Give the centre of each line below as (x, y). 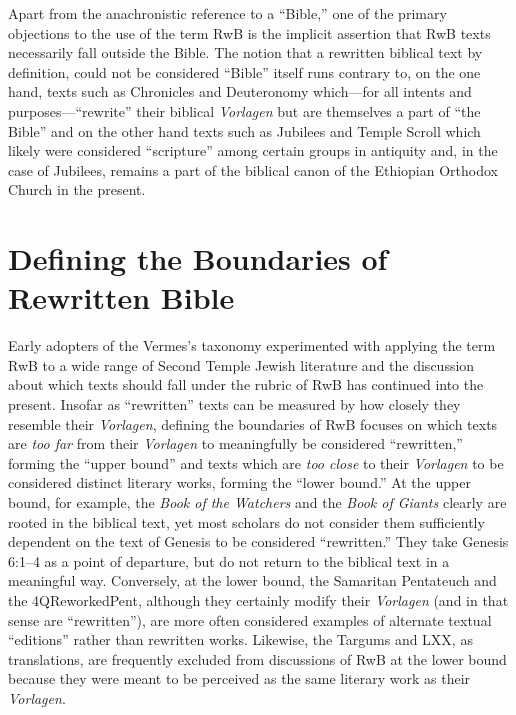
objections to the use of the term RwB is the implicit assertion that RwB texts (249, 32)
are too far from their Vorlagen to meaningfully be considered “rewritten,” (235, 443)
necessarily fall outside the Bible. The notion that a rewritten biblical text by (245, 52)
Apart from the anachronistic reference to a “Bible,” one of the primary (227, 13)
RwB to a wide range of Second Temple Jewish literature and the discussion (241, 364)
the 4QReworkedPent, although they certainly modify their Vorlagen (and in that (258, 599)
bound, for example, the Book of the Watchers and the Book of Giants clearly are (257, 502)
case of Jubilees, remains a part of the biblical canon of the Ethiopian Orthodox (253, 169)
